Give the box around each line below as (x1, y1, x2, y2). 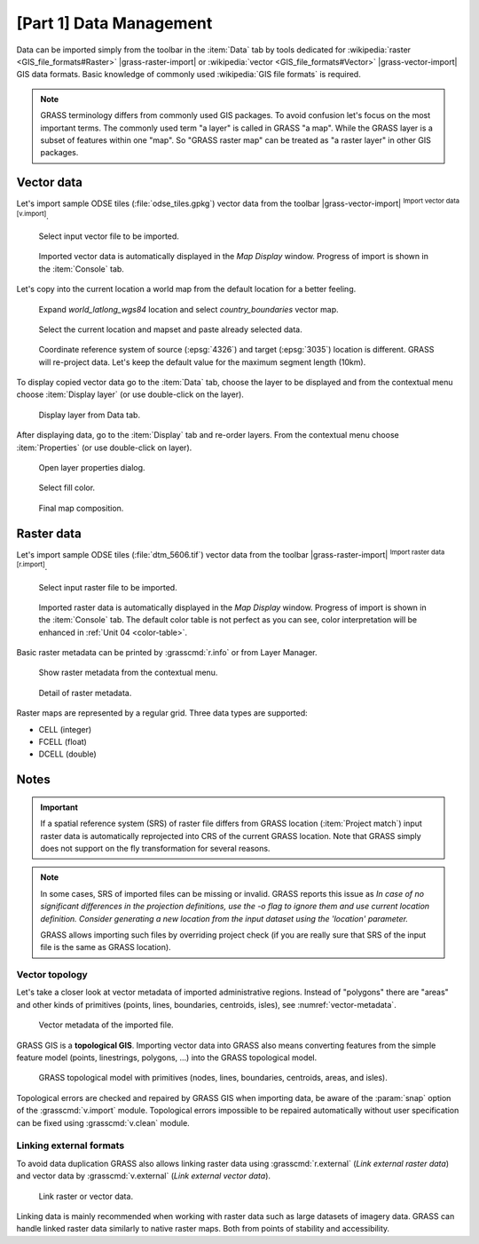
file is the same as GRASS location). (40, 942, 172, 953)
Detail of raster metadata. (38, 687, 132, 698)
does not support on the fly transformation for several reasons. (40, 844, 271, 853)
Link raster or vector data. (38, 1191, 133, 1201)
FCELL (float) (38, 737, 88, 748)
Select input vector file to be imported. (38, 231, 179, 242)
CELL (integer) (38, 724, 92, 734)
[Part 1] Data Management (16, 13, 213, 33)
